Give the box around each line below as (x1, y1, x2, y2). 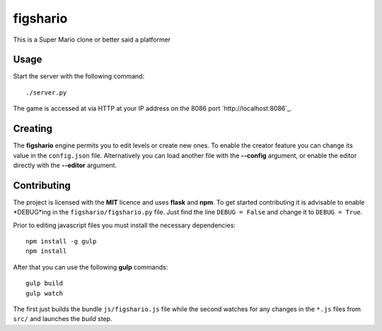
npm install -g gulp (25, 237, 97, 245)
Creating (13, 123, 53, 135)
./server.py (25, 88, 67, 97)
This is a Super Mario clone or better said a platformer (13, 35, 171, 44)
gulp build (25, 279, 64, 287)
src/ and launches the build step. (13, 315, 112, 323)
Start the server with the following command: (13, 72, 145, 80)
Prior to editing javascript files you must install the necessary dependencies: (13, 221, 236, 229)
